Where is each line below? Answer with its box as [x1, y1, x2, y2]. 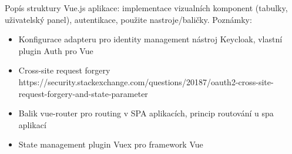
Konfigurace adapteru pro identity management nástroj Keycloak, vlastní [18, 33, 283, 45]
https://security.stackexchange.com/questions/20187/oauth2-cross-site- [18, 75, 274, 88]
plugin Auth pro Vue [18, 44, 93, 56]
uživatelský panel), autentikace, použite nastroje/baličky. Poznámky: [5, 13, 252, 25]
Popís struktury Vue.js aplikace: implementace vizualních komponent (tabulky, [5, 2, 288, 14]
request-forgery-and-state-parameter [18, 87, 148, 99]
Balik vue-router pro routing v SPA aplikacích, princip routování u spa [18, 107, 274, 119]
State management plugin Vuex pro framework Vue [18, 138, 203, 150]
